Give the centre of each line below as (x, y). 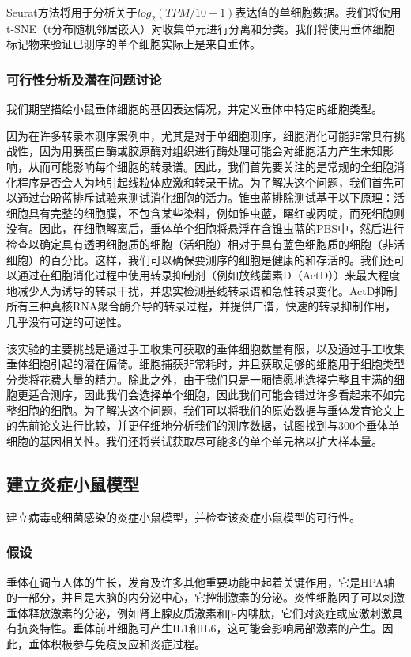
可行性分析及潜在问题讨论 (84, 79)
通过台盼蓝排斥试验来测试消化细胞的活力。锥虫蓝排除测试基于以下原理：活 (211, 197)
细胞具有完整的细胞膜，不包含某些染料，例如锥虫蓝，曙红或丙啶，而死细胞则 (205, 213)
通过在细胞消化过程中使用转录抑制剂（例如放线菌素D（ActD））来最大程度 (209, 275)
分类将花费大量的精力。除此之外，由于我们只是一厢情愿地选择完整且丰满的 (200, 379)
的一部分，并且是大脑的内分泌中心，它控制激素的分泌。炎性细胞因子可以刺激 (205, 597)
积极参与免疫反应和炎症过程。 (128, 644)
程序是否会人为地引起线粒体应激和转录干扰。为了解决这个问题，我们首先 (205, 182)
